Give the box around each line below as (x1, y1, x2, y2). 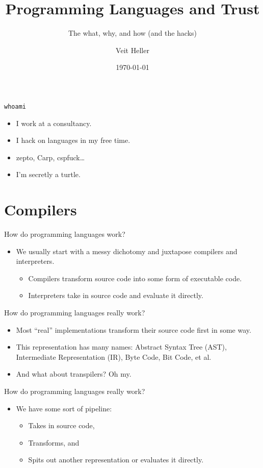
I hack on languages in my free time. (16, 135, 130, 145)
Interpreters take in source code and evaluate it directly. (28, 290, 203, 301)
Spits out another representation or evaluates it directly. (28, 454, 204, 465)
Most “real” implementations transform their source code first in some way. (16, 324, 251, 335)
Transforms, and (28, 437, 80, 448)
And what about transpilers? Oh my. (16, 368, 131, 379)
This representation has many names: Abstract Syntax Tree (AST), (16, 341, 227, 352)
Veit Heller (116, 44, 149, 55)
